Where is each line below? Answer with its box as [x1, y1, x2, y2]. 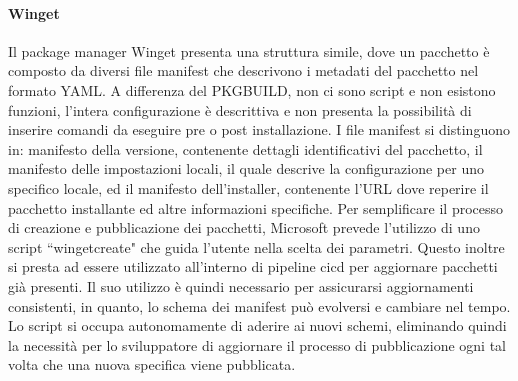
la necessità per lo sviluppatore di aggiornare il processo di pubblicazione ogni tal [8, 334, 506, 355]
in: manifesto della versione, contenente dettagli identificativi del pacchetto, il [8, 138, 483, 159]
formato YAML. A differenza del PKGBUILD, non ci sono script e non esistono [8, 79, 496, 100]
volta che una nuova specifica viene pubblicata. [8, 354, 296, 375]
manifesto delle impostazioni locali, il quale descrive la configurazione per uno [8, 158, 484, 179]
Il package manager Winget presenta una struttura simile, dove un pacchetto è [8, 40, 490, 61]
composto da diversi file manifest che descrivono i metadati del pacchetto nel [8, 60, 479, 81]
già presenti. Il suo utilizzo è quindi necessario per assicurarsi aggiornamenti [8, 275, 474, 296]
